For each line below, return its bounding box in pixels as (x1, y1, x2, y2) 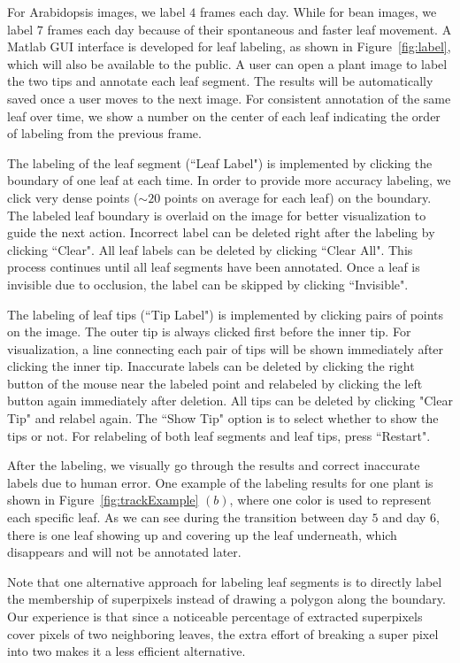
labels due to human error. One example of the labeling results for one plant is (7, 473, 433, 491)
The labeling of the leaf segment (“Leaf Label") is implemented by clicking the (7, 153, 433, 172)
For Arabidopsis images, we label (7, 3, 186, 20)
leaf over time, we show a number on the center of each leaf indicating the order (7, 106, 441, 125)
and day (382, 508, 426, 527)
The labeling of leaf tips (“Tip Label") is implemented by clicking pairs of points (7, 305, 444, 323)
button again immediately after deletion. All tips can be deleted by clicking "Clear (7, 391, 453, 410)
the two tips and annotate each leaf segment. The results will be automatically (7, 72, 433, 90)
